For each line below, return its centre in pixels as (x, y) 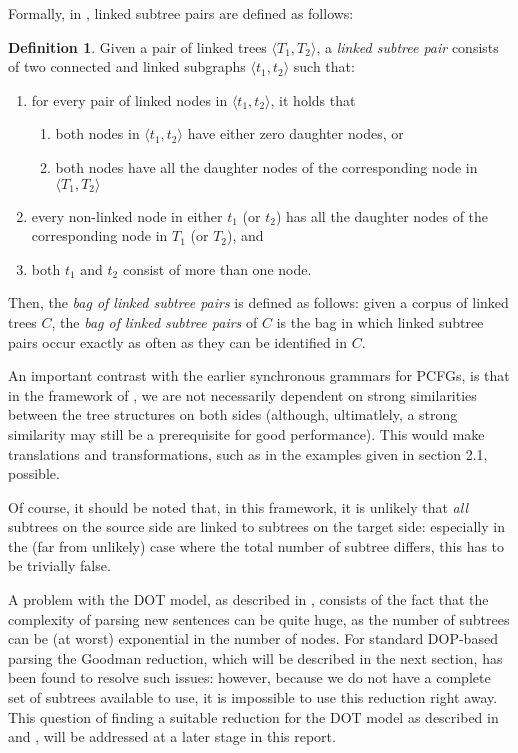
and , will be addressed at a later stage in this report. (172, 736)
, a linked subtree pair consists (407, 46)
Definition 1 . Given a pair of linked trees (137, 46)
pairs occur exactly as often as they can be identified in (178, 341)
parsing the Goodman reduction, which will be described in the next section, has (255, 657)
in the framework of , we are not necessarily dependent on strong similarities (242, 394)
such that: (324, 66)
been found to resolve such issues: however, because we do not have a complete (249, 677)
